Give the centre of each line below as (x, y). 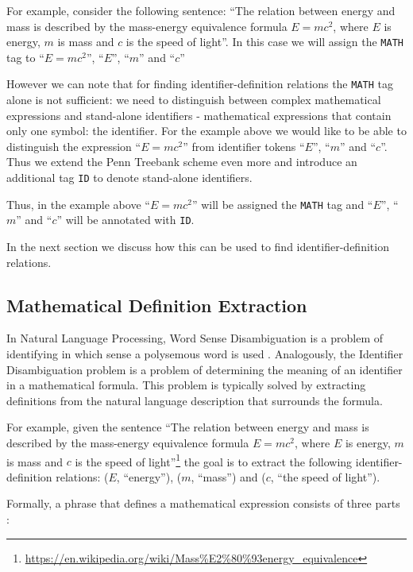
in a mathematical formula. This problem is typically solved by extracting (186, 385)
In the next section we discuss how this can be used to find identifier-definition (198, 247)
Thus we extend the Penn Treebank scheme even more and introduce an (182, 162)
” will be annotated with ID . (125, 220)
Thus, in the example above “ (78, 204)
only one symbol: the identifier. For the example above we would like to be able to (206, 131)
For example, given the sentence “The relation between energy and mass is (188, 427)
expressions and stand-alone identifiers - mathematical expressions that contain (199, 115)
